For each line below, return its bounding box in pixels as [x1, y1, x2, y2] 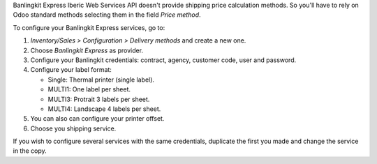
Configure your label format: [30, 66, 112, 74]
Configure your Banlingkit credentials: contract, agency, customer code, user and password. [30, 56, 297, 64]
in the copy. [13, 147, 47, 155]
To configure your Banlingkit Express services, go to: [13, 23, 165, 31]
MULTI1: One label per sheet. [47, 85, 131, 94]
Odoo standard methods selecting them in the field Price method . [13, 10, 202, 19]
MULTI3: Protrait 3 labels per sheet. [47, 95, 150, 103]
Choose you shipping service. [30, 124, 117, 133]
